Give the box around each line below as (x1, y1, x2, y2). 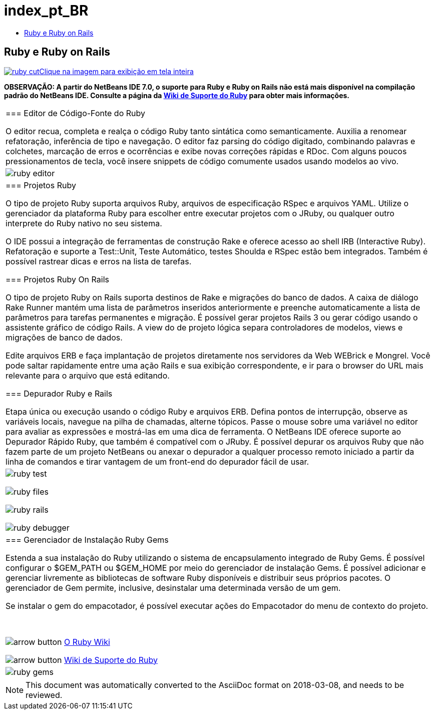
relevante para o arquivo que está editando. (6, 370, 170, 381)
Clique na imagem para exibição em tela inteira (39, 67, 194, 76)
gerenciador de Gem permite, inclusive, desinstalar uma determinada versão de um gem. (6, 582, 341, 593)
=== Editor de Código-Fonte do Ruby (6, 108, 145, 118)
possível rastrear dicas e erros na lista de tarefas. (6, 256, 192, 266)
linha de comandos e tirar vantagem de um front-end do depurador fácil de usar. (6, 456, 309, 467)
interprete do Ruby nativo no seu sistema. (6, 218, 162, 228)
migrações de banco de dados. (6, 332, 123, 342)
